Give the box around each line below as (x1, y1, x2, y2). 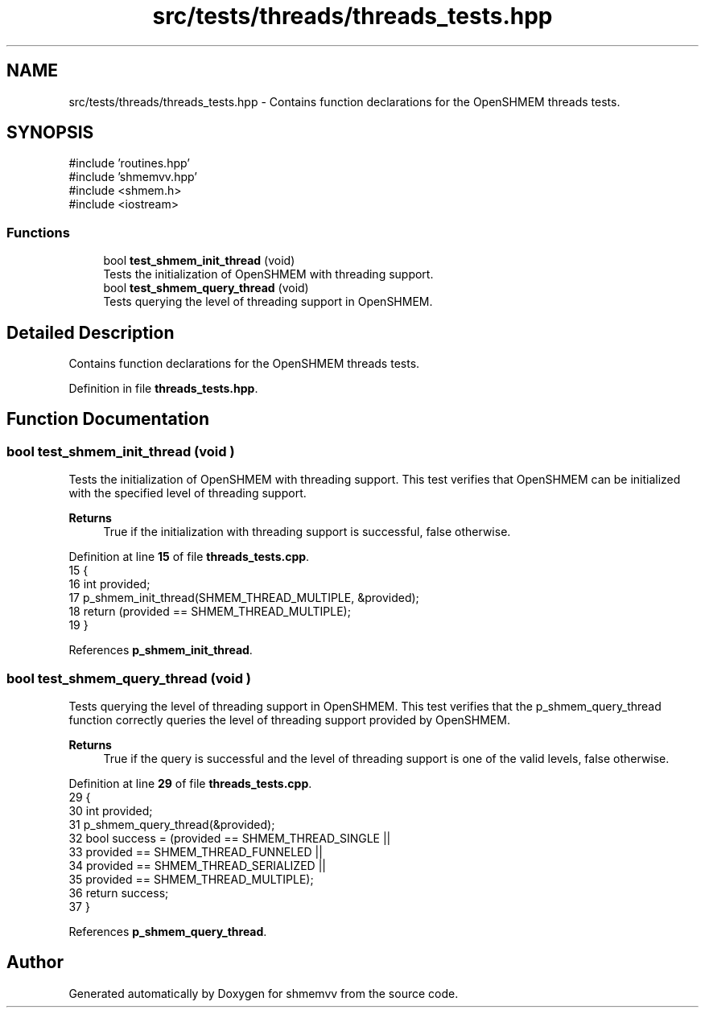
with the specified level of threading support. (68, 486, 307, 501)
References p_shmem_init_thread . (68, 643, 253, 657)
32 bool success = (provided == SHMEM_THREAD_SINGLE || (68, 831, 391, 845)
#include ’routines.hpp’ (68, 156, 190, 171)
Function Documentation (6, 409, 209, 430)
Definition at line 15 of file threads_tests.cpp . (68, 550, 310, 564)
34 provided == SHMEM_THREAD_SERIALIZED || (68, 859, 326, 872)
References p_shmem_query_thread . (68, 925, 267, 938)
